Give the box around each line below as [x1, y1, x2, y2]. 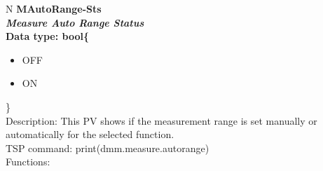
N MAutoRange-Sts [6, 1, 102, 15]
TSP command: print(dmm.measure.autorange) [6, 140, 209, 155]
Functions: [6, 154, 50, 169]
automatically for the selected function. [6, 127, 174, 142]
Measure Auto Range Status [6, 15, 144, 29]
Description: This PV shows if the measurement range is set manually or [6, 113, 317, 128]
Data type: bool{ [6, 29, 89, 43]
